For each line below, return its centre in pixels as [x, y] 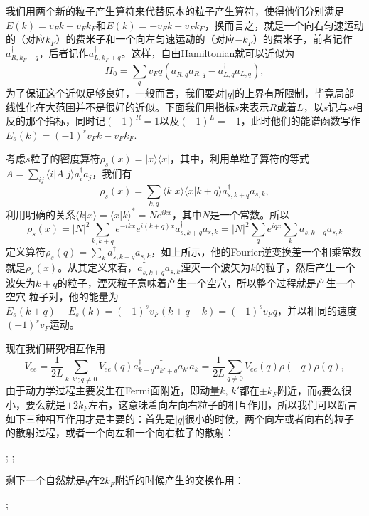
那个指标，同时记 [65, 121]
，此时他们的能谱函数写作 [300, 121]
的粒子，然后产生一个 [305, 267]
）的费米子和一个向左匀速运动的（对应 [145, 39]
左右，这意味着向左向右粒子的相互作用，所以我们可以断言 [223, 404]
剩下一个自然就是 [46, 480]
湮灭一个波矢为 [216, 267]
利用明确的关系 [41, 214]
